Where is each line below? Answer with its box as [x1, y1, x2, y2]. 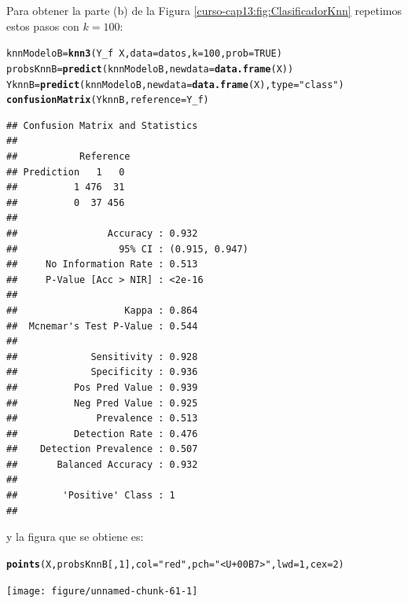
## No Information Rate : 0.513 [6, 259, 198, 270]
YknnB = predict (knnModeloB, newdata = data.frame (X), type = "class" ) [6, 79, 344, 90]
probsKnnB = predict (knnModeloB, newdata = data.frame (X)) [6, 63, 294, 75]
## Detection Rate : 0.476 [6, 428, 198, 439]
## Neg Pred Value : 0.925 [6, 397, 198, 409]
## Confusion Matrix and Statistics [6, 119, 198, 131]
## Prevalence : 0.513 [6, 413, 198, 425]
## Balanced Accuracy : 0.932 [6, 458, 198, 470]
